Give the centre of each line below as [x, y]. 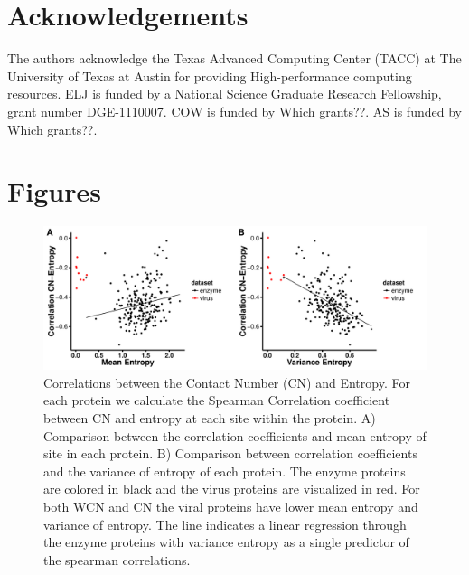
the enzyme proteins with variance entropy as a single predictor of [226, 542]
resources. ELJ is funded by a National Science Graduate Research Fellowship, [225, 94]
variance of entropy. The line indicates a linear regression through [225, 524]
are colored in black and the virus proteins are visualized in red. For [232, 489]
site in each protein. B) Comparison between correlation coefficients [230, 453]
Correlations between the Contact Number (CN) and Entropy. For [227, 382]
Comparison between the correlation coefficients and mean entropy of [235, 435]
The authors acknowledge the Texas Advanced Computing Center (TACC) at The [234, 58]
